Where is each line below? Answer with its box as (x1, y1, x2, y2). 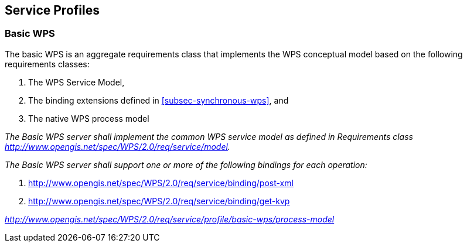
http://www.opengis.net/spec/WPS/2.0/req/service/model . (5, 141, 230, 152)
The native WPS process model (28, 113, 149, 123)
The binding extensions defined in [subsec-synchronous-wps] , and (28, 95, 289, 105)
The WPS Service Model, (28, 77, 125, 87)
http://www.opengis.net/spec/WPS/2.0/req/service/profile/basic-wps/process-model (5, 214, 335, 224)
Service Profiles (5, 3, 100, 18)
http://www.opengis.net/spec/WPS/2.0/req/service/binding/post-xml (28, 177, 294, 188)
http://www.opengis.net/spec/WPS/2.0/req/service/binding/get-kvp (28, 195, 290, 206)
